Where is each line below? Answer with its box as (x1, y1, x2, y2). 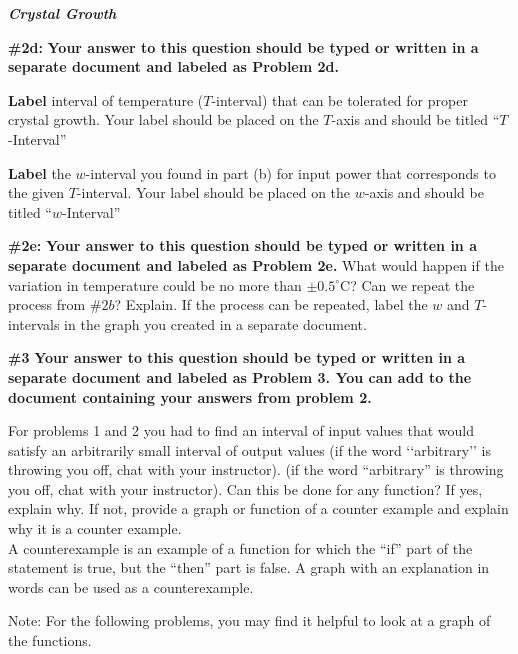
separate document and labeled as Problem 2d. (8, 56, 339, 77)
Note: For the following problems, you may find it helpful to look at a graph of (8, 610, 491, 631)
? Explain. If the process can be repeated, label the (114, 294, 428, 315)
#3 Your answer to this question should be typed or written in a (8, 347, 466, 368)
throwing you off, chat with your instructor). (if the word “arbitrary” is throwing (8, 459, 504, 480)
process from (8, 294, 86, 315)
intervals (8, 313, 60, 334)
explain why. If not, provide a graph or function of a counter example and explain (8, 498, 509, 519)
